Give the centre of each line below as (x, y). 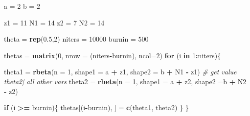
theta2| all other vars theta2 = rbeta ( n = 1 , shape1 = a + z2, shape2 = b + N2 (125, 81)
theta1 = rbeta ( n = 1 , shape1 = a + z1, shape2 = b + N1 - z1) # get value (120, 72)
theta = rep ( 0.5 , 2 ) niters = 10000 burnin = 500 (76, 39)
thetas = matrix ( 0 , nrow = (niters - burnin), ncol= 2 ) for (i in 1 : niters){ (113, 55)
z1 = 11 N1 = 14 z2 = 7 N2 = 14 (54, 22)
